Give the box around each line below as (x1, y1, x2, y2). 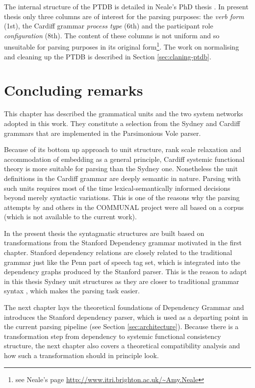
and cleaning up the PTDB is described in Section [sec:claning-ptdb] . (4, 51, 211, 61)
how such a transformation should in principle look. (4, 350, 159, 360)
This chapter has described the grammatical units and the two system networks (4, 108, 243, 119)
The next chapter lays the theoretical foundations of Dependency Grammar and (4, 302, 244, 312)
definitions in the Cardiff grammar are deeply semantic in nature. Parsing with (4, 173, 241, 183)
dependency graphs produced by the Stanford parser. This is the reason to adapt (4, 266, 247, 277)
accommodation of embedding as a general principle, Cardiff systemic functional (4, 154, 245, 164)
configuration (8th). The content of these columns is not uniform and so (4, 30, 220, 40)
